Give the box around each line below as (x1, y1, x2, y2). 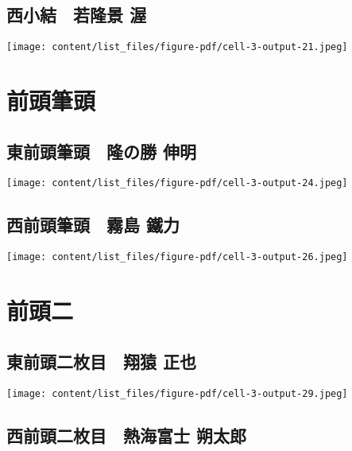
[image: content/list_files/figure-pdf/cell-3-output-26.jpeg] (6, 251, 348, 263)
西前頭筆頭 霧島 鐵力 (6, 212, 180, 237)
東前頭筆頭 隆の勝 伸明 (6, 138, 197, 163)
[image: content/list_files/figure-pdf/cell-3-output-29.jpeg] (6, 387, 348, 399)
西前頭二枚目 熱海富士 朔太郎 (6, 422, 247, 447)
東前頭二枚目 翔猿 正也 (6, 348, 197, 373)
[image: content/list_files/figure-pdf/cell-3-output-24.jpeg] (6, 177, 348, 189)
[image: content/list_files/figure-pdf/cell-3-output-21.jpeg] (6, 41, 348, 53)
